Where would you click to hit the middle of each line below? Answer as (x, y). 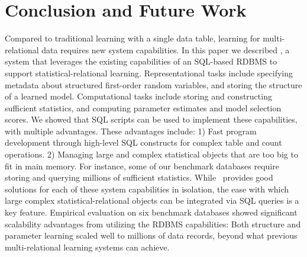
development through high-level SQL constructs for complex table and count (143, 142)
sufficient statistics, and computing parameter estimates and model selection (143, 107)
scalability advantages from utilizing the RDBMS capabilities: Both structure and (153, 224)
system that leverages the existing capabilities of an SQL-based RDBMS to (141, 61)
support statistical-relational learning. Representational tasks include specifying (149, 73)
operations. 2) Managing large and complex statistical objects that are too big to (151, 154)
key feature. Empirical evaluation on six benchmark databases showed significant (151, 212)
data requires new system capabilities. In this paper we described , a (166, 49)
